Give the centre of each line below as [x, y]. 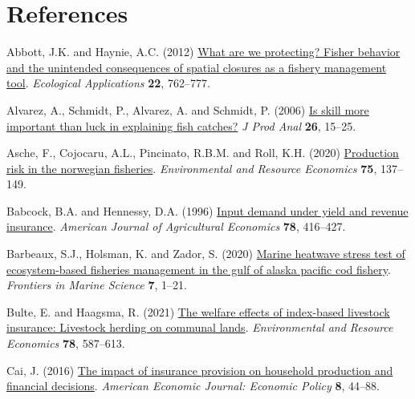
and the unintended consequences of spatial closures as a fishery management [197, 67]
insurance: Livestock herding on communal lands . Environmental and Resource [200, 327]
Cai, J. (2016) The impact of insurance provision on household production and [200, 370]
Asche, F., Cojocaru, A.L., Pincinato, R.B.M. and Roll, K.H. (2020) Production [203, 153]
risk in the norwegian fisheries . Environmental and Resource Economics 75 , [192, 168]
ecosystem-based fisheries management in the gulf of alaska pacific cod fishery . [199, 269]
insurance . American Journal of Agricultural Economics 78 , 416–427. [176, 226]
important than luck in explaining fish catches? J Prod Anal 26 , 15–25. [181, 125]
